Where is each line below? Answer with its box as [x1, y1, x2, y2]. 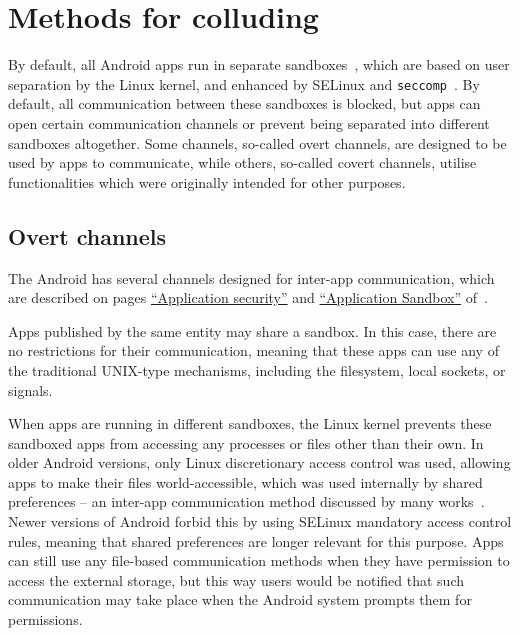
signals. [8, 379, 53, 400]
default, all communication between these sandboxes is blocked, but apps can [8, 93, 481, 114]
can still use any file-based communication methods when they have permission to [8, 550, 510, 571]
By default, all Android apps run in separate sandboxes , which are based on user [8, 54, 510, 75]
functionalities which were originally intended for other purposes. [8, 171, 406, 192]
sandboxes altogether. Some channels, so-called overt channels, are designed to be [8, 132, 507, 153]
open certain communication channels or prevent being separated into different [8, 112, 490, 133]
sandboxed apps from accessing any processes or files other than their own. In [8, 432, 484, 453]
